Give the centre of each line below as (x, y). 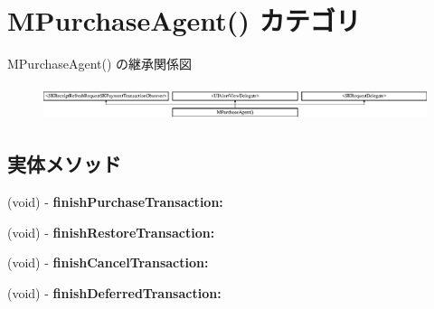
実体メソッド (64, 164)
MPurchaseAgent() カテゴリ (184, 20)
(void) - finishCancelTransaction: (108, 262)
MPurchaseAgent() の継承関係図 (100, 64)
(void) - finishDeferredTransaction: (114, 293)
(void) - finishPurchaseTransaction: (115, 202)
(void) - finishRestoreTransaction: (111, 232)
